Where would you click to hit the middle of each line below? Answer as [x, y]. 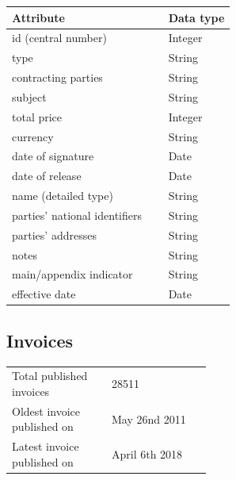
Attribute [38, 17]
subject [29, 96]
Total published [50, 376]
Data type [196, 17]
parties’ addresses [54, 234]
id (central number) [59, 38]
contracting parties [57, 77]
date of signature [53, 156]
